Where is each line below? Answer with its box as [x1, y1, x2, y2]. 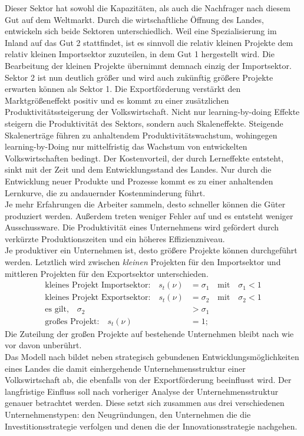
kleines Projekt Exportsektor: [45, 293, 151, 302]
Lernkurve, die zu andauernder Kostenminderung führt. [5, 186, 206, 199]
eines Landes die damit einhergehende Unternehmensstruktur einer [5, 362, 246, 374]
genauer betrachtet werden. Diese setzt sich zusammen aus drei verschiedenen [5, 397, 285, 409]
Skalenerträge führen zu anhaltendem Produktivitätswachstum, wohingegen [5, 128, 277, 141]
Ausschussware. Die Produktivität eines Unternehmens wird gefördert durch [5, 221, 279, 233]
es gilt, [45, 305, 69, 314]
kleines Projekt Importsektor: [45, 281, 151, 290]
